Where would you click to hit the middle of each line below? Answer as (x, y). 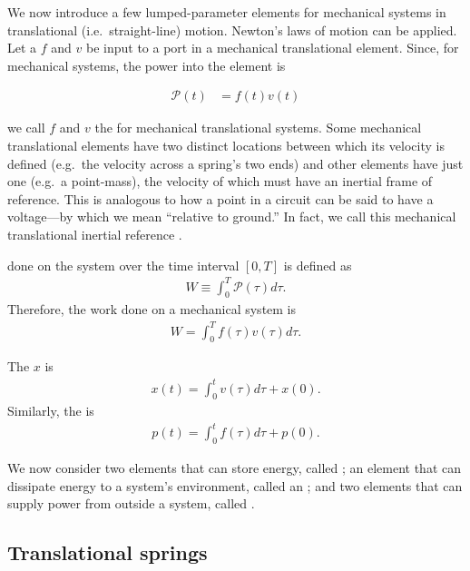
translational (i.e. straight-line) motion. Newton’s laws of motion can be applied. (232, 30)
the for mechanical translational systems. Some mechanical (258, 128)
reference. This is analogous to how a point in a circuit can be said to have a (220, 198)
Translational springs (108, 552)
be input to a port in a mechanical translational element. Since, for (272, 48)
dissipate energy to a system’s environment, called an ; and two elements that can (235, 485)
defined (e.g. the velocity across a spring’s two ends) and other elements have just (235, 163)
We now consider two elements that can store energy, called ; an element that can (234, 468)
